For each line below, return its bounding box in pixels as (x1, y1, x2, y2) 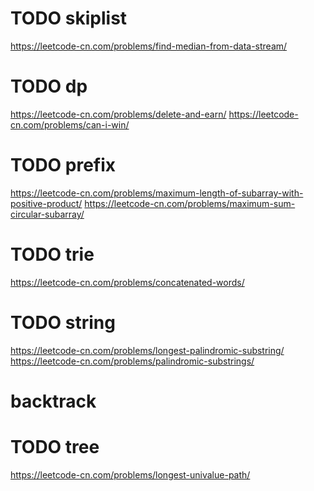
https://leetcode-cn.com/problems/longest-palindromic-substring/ (10, 344, 285, 356)
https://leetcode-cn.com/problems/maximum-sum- (84, 197, 296, 209)
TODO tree (10, 436, 100, 459)
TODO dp (10, 75, 88, 98)
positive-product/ (10, 197, 83, 209)
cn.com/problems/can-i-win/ (10, 118, 130, 131)
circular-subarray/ (10, 208, 85, 220)
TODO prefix (10, 154, 117, 177)
